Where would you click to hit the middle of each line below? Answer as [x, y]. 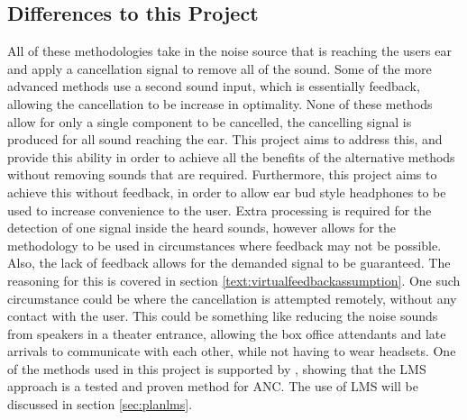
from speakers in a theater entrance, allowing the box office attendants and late [227, 333]
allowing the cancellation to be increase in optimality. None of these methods [220, 103]
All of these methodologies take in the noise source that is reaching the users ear [229, 51]
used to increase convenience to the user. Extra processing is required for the [220, 210]
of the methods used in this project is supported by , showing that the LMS [217, 368]
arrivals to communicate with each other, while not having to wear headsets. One [232, 351]
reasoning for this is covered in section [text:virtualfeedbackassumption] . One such [234, 280]
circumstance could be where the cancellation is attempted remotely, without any [232, 298]
